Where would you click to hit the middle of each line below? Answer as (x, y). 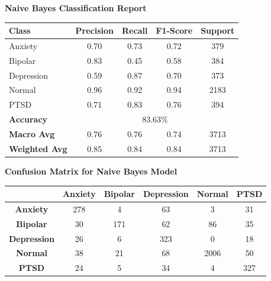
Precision (95, 30)
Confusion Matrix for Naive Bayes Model (91, 171)
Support (218, 30)
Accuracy (28, 119)
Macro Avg (32, 134)
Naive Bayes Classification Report (76, 8)
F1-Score (174, 30)
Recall (135, 30)
